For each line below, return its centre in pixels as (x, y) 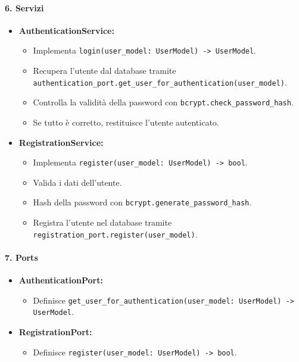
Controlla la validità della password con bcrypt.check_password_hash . (163, 102)
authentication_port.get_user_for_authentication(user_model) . (160, 82)
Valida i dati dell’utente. (77, 182)
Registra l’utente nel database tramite (102, 222)
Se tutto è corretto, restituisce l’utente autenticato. (126, 122)
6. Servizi (24, 7)
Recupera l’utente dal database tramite (105, 71)
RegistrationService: (61, 142)
